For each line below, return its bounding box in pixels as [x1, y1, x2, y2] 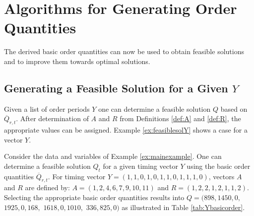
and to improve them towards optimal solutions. [4, 56, 150, 66]
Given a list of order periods [4, 103, 90, 114]
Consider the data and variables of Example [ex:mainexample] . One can [4, 151, 222, 161]
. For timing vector [48, 171, 106, 181]
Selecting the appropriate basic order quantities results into [4, 192, 185, 203]
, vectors [208, 171, 235, 181]
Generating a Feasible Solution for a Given [4, 80, 228, 95]
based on [220, 103, 248, 114]
